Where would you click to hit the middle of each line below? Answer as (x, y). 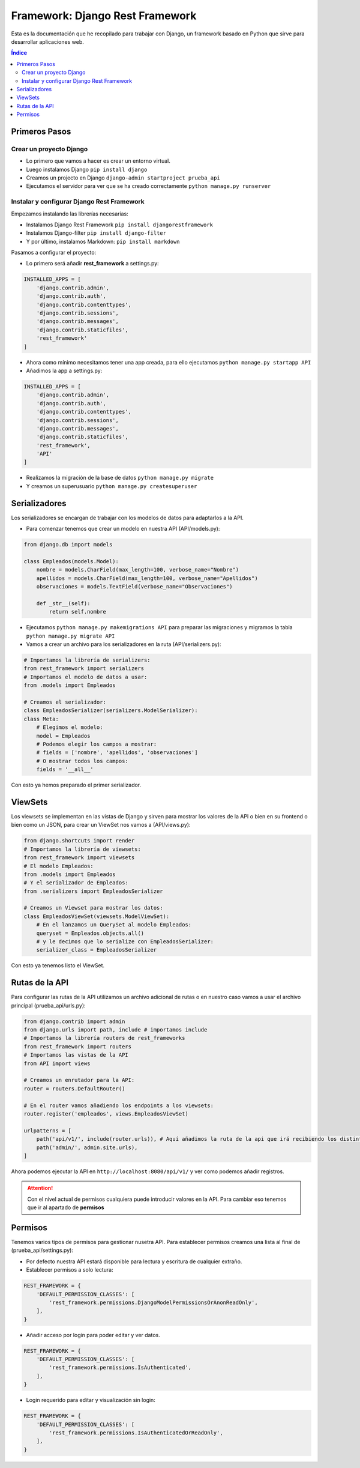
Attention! (40, 1188)
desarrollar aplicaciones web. (47, 41)
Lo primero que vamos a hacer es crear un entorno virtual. (98, 161)
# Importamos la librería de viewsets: (82, 849)
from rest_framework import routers (78, 1047)
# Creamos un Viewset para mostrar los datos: (93, 908)
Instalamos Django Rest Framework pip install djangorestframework (119, 225)
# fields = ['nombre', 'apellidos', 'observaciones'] (117, 753)
